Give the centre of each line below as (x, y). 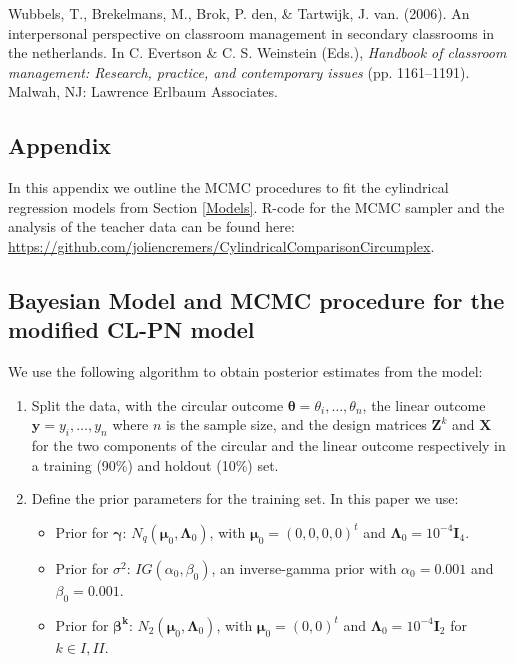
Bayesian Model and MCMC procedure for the (256, 299)
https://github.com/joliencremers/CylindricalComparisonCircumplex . (221, 245)
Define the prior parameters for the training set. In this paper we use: (245, 498)
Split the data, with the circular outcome (157, 404)
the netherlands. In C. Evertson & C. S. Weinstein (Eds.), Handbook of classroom (257, 52)
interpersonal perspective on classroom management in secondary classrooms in (251, 32)
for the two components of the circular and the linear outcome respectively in (268, 445)
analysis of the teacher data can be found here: (151, 226)
